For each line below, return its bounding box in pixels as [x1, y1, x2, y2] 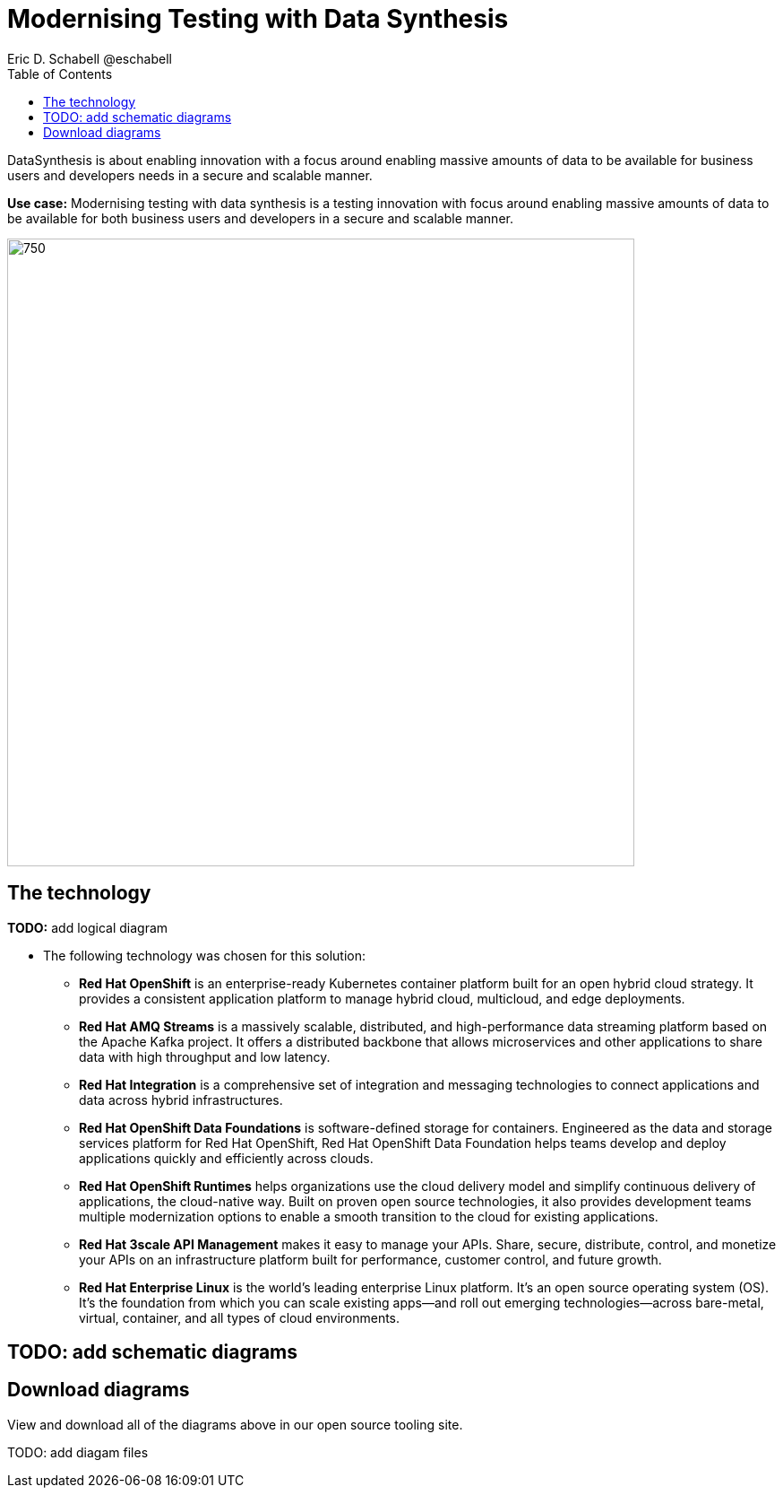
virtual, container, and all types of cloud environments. [79, 1309, 400, 1326]
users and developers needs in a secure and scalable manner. [7, 167, 373, 183]
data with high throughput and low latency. [79, 1048, 331, 1065]
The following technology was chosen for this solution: [43, 947, 366, 963]
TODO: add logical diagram [7, 919, 168, 935]
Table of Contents [7, 65, 113, 82]
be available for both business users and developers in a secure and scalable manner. [7, 210, 513, 226]
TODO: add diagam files [7, 1444, 149, 1460]
